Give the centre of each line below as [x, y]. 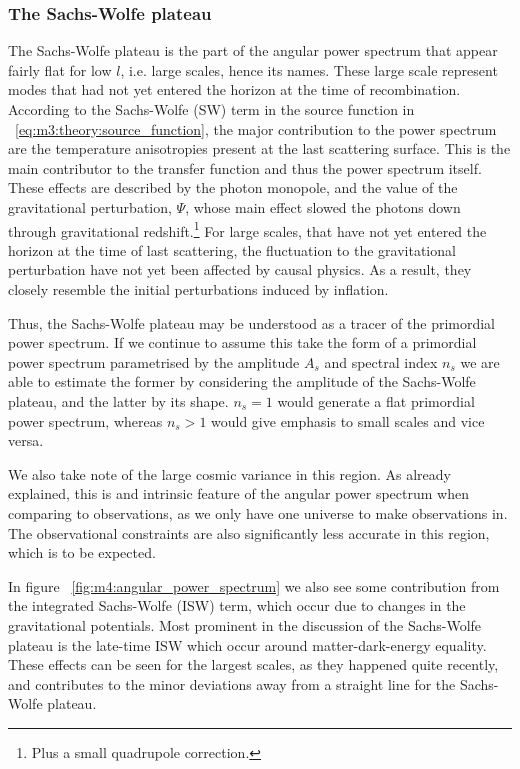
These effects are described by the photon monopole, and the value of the [233, 187]
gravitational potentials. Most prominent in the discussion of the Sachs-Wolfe [245, 624]
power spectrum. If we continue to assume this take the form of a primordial [242, 342]
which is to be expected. [82, 552]
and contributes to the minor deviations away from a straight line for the [232, 683]
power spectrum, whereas [85, 420]
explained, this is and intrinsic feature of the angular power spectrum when [238, 493]
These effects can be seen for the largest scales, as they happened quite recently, [253, 664]
